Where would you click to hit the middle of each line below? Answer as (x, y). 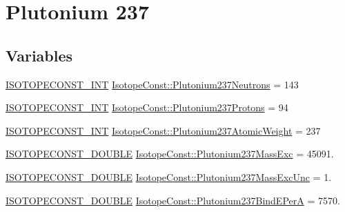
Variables (39, 55)
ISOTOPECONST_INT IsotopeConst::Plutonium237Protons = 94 (147, 107)
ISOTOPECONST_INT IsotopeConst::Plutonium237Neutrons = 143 (152, 84)
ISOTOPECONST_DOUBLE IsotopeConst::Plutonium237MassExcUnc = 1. (169, 176)
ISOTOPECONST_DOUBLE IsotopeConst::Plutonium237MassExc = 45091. (170, 154)
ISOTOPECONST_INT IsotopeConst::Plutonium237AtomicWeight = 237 (163, 130)
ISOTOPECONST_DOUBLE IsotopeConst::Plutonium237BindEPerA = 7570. (173, 200)
